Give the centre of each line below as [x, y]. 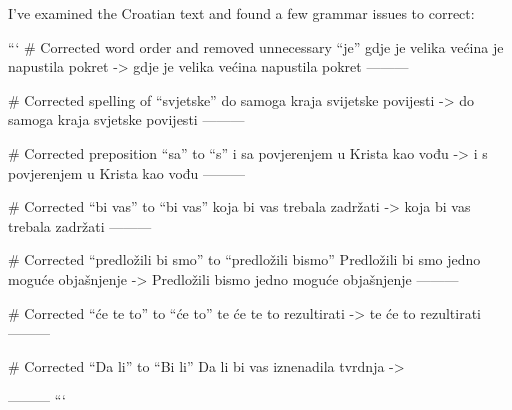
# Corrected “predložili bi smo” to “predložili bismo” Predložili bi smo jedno [244, 259]
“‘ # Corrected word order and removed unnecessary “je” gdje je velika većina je [256, 46]
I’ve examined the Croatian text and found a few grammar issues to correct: [241, 13]
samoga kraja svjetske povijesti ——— [126, 119]
